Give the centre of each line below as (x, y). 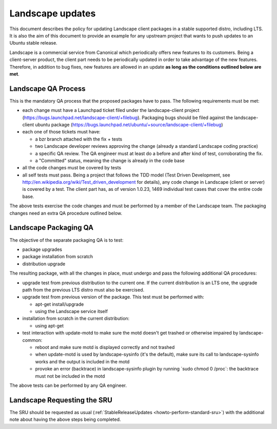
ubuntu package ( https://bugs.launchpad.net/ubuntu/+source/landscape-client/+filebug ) (129, 124)
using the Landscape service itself (71, 311)
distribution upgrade (44, 264)
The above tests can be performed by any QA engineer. (68, 385)
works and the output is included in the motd (82, 361)
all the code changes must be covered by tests (72, 168)
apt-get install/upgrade (60, 304)
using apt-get (50, 325)
